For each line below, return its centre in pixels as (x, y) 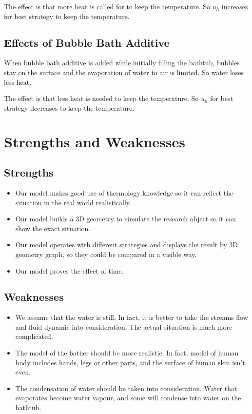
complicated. (34, 336)
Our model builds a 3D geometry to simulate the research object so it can (126, 219)
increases (235, 6)
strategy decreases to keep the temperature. (69, 108)
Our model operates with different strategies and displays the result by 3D (127, 245)
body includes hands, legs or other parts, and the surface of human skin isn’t (130, 362)
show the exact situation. (53, 228)
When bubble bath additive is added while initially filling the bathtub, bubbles (122, 63)
